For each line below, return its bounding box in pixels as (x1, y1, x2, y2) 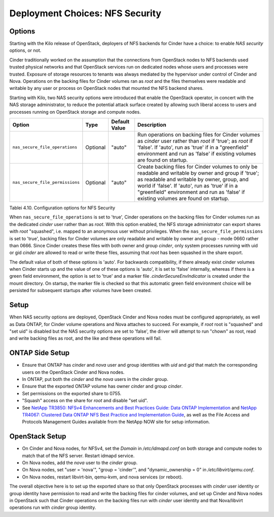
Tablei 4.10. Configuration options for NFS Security (9, 205, 115, 211)
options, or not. (9, 47, 42, 53)
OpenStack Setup (9, 432, 66, 441)
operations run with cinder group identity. (9, 504, 96, 510)
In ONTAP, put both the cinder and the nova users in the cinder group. (22, 376, 168, 382)
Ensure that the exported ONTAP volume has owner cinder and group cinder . (22, 383, 183, 390)
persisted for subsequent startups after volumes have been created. (9, 287, 152, 294)
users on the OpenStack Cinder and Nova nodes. (22, 369, 125, 375)
